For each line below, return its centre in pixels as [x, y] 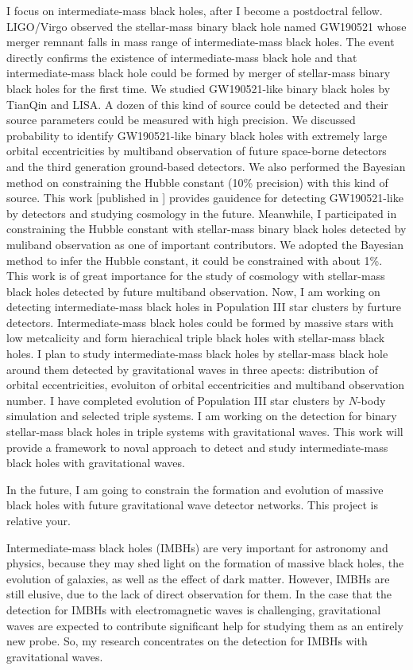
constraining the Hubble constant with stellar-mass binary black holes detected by [206, 229]
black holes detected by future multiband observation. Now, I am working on [193, 291]
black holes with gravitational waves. [96, 463]
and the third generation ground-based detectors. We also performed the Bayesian [206, 166]
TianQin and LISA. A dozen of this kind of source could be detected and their [197, 104]
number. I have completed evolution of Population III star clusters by [176, 400]
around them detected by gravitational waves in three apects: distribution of [192, 369]
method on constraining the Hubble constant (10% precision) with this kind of [197, 182]
